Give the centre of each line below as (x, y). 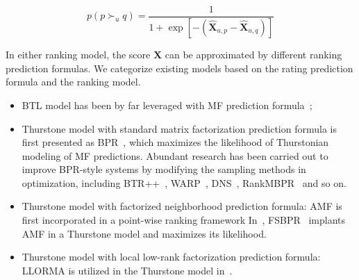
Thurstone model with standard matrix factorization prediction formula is (179, 128)
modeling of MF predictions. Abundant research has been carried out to (175, 155)
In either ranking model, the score (78, 55)
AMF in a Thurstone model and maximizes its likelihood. (144, 233)
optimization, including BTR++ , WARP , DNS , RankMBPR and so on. (184, 182)
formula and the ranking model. (73, 82)
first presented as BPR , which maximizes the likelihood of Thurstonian (175, 142)
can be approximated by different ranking (253, 55)
